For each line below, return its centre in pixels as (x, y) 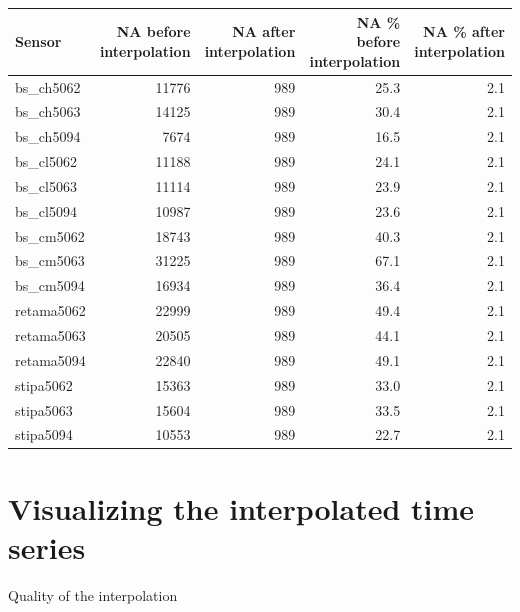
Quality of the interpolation (93, 594)
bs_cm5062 (50, 235)
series (47, 546)
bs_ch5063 (48, 111)
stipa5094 (44, 434)
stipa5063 (44, 409)
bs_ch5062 (48, 86)
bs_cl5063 (46, 185)
